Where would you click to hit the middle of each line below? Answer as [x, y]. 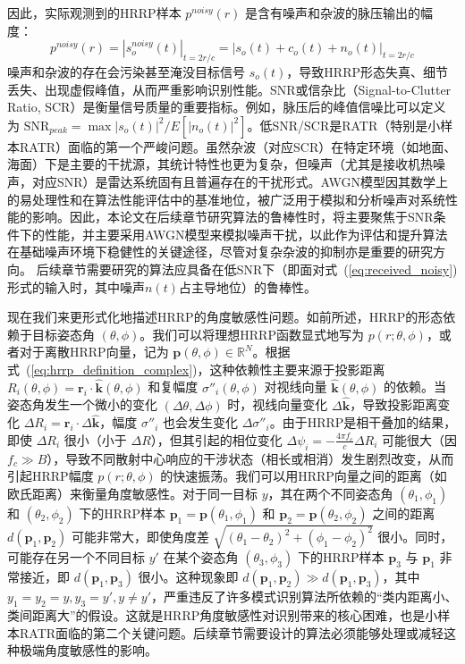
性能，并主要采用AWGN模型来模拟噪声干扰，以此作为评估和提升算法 [246, 234]
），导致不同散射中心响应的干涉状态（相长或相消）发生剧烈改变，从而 [250, 458]
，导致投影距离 [394, 404]
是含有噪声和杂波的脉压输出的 [333, 13]
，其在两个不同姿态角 [330, 493]
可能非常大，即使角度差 [140, 537]
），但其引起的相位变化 [216, 439]
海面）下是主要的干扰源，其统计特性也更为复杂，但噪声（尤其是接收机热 [220, 164]
